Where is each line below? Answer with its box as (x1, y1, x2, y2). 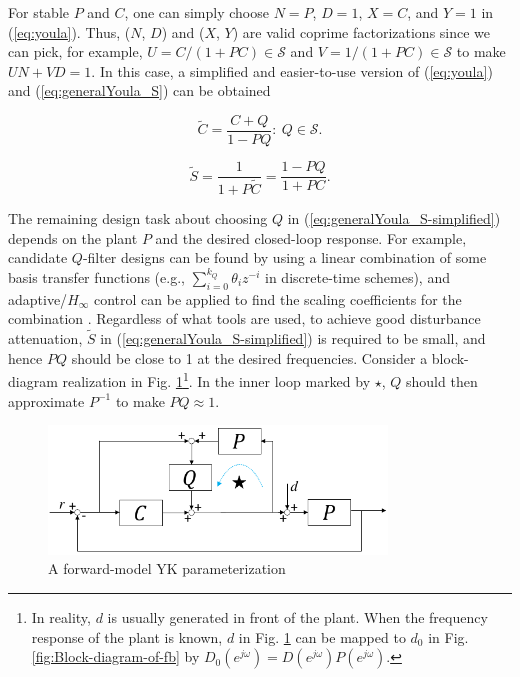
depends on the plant (8, 227, 138, 248)
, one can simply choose (124, 2, 269, 22)
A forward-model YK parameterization (48, 558, 286, 579)
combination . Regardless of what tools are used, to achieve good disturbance (8, 308, 481, 329)
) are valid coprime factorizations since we (232, 21, 491, 42)
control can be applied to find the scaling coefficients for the (94, 288, 462, 309)
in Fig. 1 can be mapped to (238, 626, 406, 647)
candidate (8, 247, 68, 268)
